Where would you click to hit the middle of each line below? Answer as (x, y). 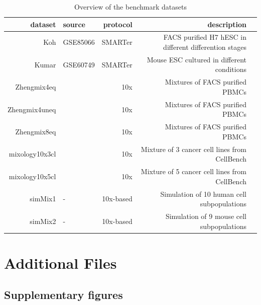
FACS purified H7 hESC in (205, 37)
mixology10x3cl (32, 154)
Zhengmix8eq (36, 131)
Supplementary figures (63, 295)
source (74, 24)
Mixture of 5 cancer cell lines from (193, 171)
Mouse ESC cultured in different (197, 59)
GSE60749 (79, 64)
